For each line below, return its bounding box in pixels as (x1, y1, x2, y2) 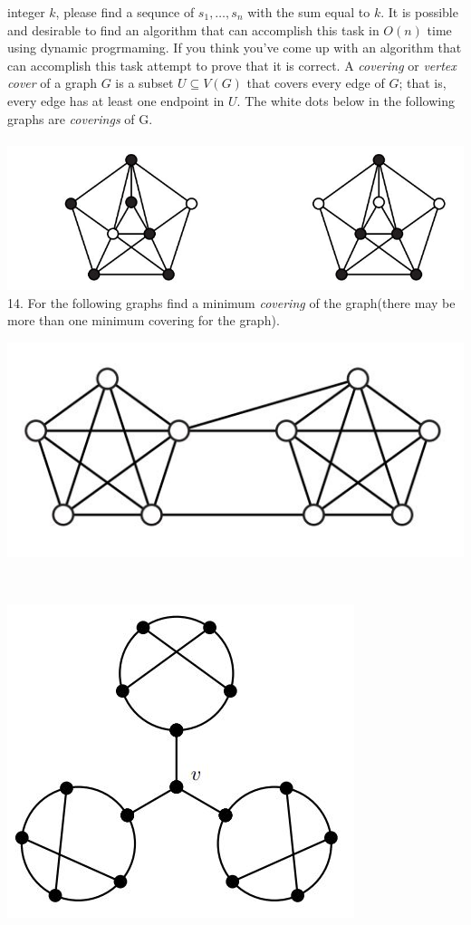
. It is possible (380, 3, 458, 21)
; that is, (399, 73, 447, 92)
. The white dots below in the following (236, 91, 455, 110)
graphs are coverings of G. (7, 109, 153, 128)
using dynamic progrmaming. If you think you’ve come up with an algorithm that (7, 38, 462, 57)
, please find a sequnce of (55, 3, 195, 21)
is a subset (115, 73, 174, 92)
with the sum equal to (247, 3, 370, 21)
